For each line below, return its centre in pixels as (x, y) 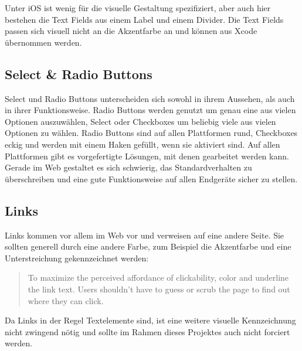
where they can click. (66, 300)
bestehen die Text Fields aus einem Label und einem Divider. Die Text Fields (144, 19)
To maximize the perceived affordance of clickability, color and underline (158, 277)
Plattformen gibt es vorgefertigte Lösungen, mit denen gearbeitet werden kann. (147, 156)
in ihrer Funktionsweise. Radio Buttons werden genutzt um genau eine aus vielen (150, 110)
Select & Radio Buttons (79, 74)
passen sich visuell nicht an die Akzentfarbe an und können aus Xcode (131, 31)
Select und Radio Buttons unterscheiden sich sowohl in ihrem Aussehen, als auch (150, 98)
